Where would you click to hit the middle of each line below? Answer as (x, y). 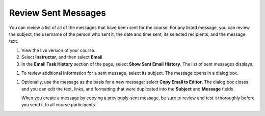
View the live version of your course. (58, 50)
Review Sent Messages (58, 13)
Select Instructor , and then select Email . (63, 57)
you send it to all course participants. (59, 105)
